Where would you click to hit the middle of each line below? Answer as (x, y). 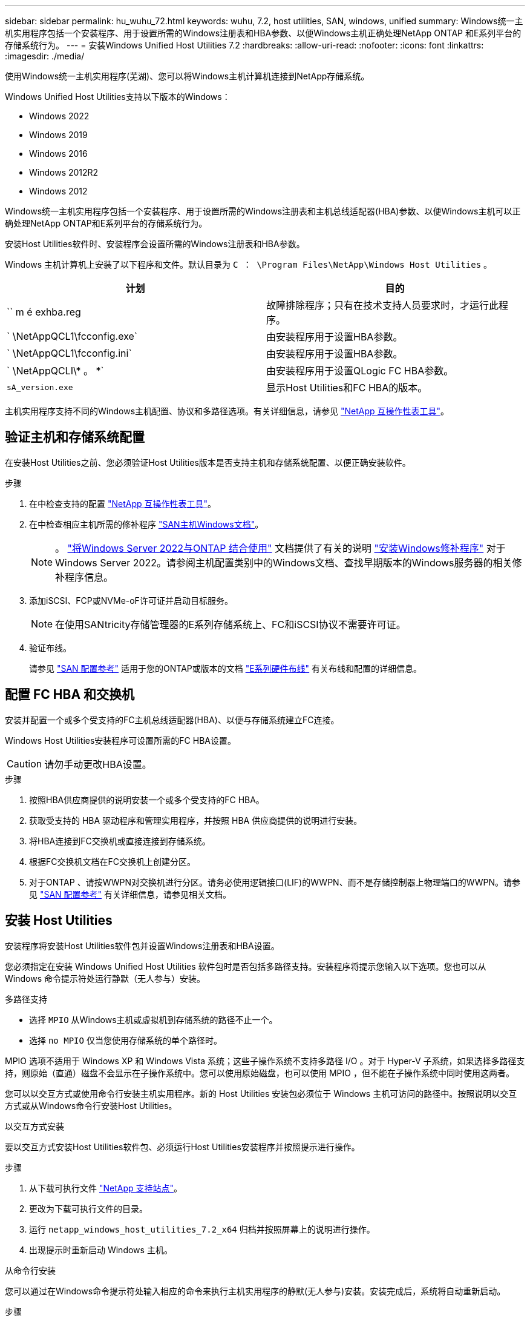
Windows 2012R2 (64, 172)
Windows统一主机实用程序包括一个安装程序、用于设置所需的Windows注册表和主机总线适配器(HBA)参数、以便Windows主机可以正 (263, 211)
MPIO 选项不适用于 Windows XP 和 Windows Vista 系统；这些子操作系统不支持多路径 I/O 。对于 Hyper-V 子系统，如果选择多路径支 (265, 1061)
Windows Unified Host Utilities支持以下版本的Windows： (118, 97)
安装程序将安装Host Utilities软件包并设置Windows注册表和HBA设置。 (142, 945)
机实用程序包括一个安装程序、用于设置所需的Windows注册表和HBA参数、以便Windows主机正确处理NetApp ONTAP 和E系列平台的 (263, 33)
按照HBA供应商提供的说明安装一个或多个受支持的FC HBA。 (147, 800)
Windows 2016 (58, 154)
